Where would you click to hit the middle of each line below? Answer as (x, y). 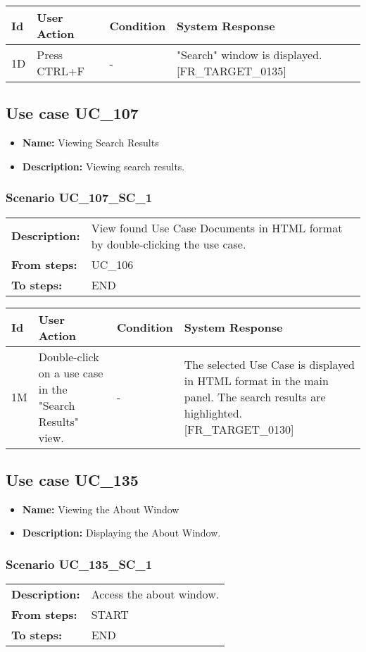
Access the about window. (155, 594)
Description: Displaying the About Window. (121, 533)
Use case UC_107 (72, 113)
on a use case (71, 372)
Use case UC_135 (72, 479)
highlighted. (213, 413)
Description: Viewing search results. (103, 166)
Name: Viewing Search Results (90, 143)
